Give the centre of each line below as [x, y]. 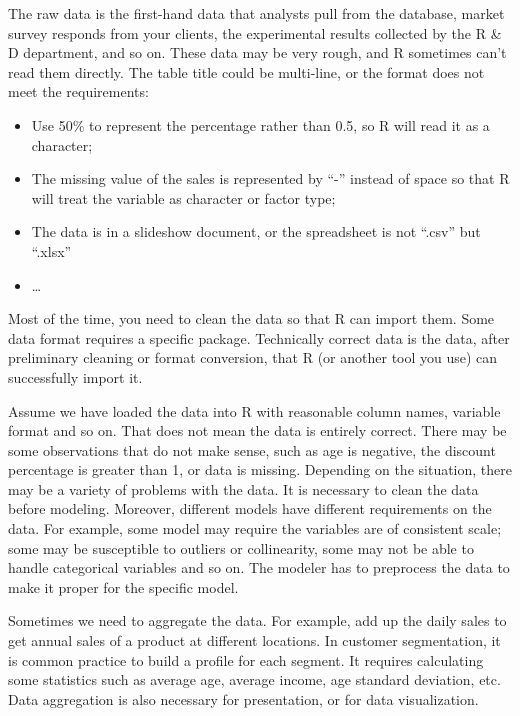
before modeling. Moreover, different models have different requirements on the [250, 508]
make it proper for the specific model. [123, 586]
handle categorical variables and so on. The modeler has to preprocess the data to [259, 567]
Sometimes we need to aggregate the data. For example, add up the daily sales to [257, 620]
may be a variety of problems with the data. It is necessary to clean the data [243, 488]
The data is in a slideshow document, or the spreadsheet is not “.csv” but [256, 231]
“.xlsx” [51, 250]
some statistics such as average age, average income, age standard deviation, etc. [254, 679]
